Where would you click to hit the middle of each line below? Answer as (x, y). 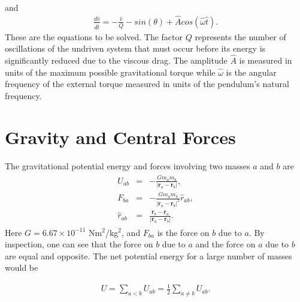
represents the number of (240, 36)
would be (22, 267)
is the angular (251, 72)
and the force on (225, 244)
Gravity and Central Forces (120, 137)
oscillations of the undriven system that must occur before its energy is (135, 48)
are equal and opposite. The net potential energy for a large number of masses (149, 255)
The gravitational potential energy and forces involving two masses (128, 165)
